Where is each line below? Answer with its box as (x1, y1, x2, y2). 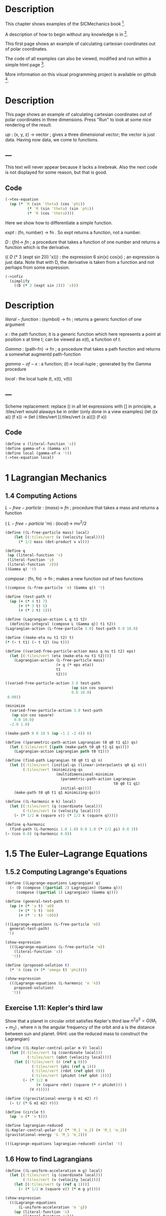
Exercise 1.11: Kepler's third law (5, 1004, 103, 1012)
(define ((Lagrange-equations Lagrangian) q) (5, 881, 100, 886)
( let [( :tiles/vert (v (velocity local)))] (14, 535, 105, 540)
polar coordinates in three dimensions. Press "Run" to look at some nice (5, 117, 152, 122)
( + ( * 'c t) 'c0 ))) (18, 912, 58, 918)
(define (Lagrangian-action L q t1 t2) (5, 617, 87, 622)
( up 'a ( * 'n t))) (9, 1114, 48, 1119)
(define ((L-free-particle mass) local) (5, 530, 90, 535)
